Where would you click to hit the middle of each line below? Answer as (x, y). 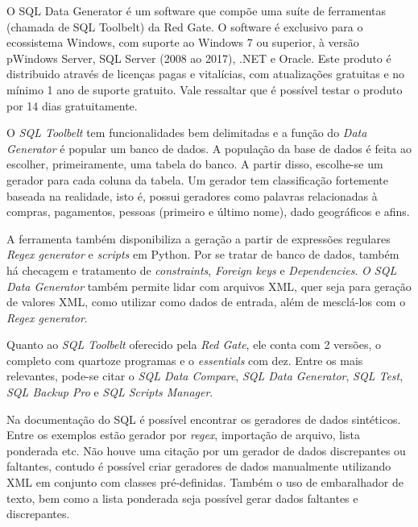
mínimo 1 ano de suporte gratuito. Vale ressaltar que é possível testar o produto (205, 89)
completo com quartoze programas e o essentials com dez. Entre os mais (185, 360)
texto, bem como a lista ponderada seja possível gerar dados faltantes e (182, 498)
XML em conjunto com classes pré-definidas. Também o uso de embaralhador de (205, 482)
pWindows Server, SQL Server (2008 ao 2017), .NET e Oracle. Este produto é (199, 58)
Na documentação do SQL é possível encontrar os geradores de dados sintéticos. (204, 419)
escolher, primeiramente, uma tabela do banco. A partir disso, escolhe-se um (195, 164)
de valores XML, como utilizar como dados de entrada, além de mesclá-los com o (206, 302)
